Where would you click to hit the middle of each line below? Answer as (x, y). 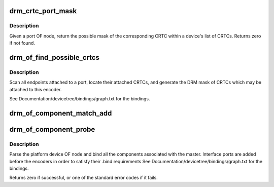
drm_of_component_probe (52, 129)
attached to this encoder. (36, 89)
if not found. (22, 43)
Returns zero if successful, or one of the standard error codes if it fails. (84, 178)
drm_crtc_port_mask (43, 11)
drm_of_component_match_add (61, 113)
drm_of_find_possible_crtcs (55, 58)
